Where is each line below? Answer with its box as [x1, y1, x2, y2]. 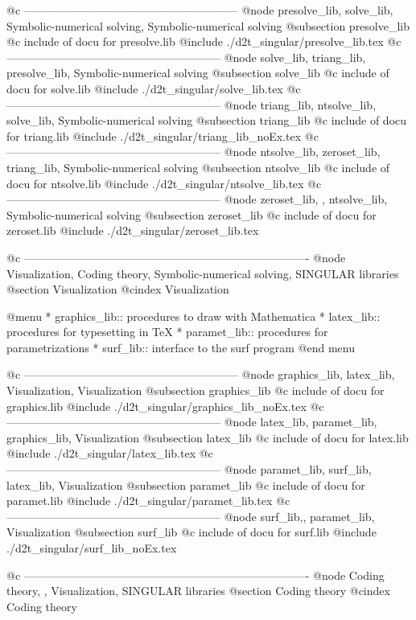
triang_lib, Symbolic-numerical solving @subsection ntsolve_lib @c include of [6, 158, 390, 175]
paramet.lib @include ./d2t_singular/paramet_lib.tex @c [6, 492, 290, 509]
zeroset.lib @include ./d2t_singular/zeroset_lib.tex [6, 222, 259, 239]
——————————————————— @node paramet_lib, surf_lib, [6, 461, 372, 478]
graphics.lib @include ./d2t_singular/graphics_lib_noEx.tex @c [6, 397, 324, 414]
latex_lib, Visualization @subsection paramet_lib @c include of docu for [6, 476, 365, 493]
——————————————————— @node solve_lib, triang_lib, [6, 48, 366, 65]
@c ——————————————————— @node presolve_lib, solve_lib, [6, 2, 393, 18]
